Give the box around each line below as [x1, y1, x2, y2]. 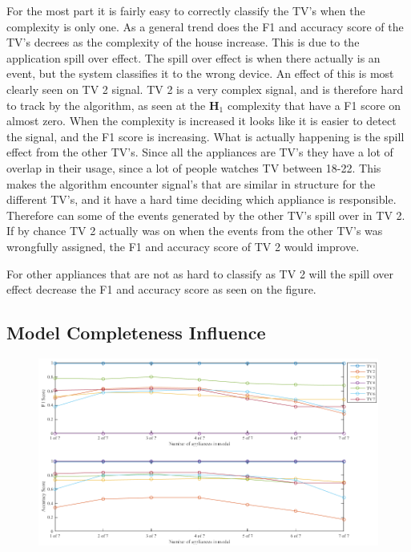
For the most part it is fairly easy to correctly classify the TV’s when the [6, 2, 365, 18]
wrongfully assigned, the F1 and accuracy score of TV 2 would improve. [6, 237, 360, 254]
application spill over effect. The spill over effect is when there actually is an [6, 49, 381, 66]
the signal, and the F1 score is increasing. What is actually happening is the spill [6, 128, 405, 144]
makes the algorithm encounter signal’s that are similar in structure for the [6, 175, 376, 192]
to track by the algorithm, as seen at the [6, 96, 206, 113]
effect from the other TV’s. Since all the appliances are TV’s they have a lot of [6, 144, 393, 160]
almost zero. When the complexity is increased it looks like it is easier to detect [6, 112, 397, 129]
